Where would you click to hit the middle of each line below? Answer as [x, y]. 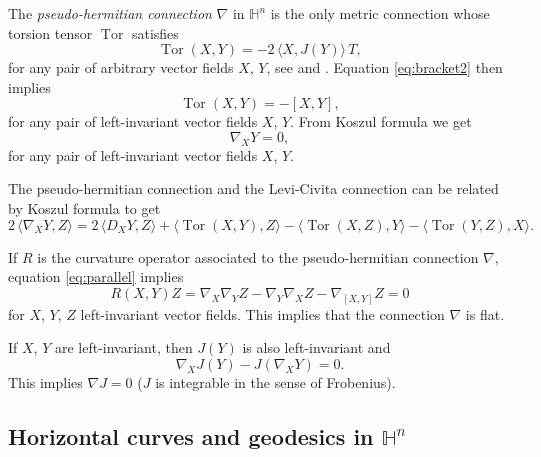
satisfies [155, 32]
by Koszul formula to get [84, 207]
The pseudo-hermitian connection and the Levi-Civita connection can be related [253, 188]
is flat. [485, 313]
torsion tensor [50, 32]
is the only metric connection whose [380, 13]
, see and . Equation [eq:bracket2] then [384, 67]
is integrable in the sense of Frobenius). [275, 381]
